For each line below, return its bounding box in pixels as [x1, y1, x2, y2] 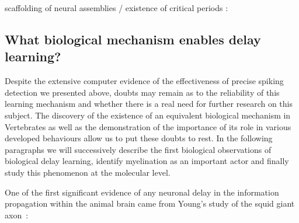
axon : [5, 208, 29, 221]
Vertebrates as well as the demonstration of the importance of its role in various [5, 120, 291, 133]
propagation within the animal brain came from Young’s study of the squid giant [5, 197, 295, 210]
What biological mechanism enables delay [5, 30, 261, 48]
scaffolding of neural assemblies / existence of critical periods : [5, 2, 228, 13]
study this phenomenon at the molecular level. [5, 166, 171, 178]
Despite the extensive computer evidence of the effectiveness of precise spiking [5, 75, 284, 87]
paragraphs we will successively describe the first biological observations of [5, 143, 272, 155]
